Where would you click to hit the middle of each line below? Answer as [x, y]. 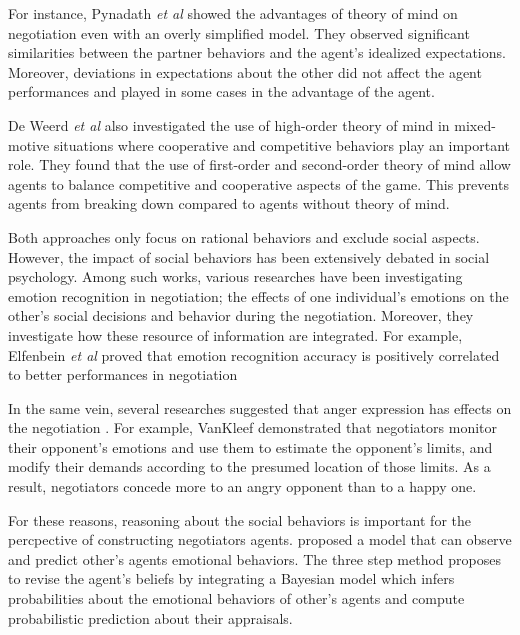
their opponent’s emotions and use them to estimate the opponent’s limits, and [250, 446]
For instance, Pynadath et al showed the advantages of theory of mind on [233, 13]
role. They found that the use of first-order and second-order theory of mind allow [259, 164]
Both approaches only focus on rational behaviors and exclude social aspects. [244, 236]
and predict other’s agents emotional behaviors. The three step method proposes [254, 558]
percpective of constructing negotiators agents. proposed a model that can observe [260, 539]
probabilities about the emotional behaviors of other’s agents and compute [236, 598]
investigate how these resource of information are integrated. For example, [235, 334]
